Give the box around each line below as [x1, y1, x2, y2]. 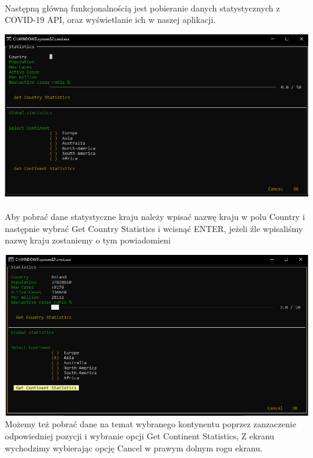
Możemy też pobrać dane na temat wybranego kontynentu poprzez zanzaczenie [5, 418, 296, 430]
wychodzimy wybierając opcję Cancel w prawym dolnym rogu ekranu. [5, 441, 262, 454]
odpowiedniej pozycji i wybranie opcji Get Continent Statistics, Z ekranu [5, 429, 274, 442]
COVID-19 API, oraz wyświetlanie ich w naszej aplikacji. [5, 13, 216, 26]
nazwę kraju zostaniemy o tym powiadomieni [5, 234, 171, 246]
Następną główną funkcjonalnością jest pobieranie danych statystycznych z [5, 1, 280, 14]
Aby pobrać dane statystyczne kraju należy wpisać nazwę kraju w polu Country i [5, 210, 305, 223]
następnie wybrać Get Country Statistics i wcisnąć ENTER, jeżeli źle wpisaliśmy [5, 222, 303, 234]
